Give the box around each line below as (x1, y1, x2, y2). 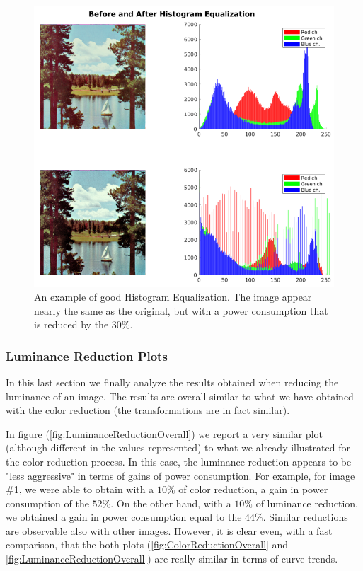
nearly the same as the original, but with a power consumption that (34, 303, 328, 318)
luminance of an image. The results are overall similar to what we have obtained (6, 388, 354, 403)
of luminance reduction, (255, 495, 359, 510)
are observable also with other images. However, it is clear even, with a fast (6, 523, 333, 538)
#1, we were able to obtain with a (6, 482, 154, 497)
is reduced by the (34, 317, 109, 332)
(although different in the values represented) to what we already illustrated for (6, 440, 350, 455)
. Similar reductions (263, 509, 348, 524)
